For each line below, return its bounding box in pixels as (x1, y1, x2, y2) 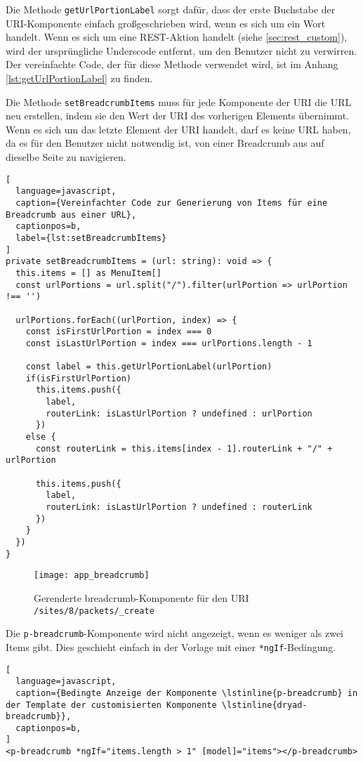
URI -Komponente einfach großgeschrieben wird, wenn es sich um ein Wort (6, 15, 326, 30)
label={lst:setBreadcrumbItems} (15, 232, 167, 243)
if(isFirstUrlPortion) (25, 373, 131, 383)
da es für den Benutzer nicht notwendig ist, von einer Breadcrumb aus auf (6, 136, 324, 150)
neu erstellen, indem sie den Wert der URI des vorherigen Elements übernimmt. (6, 108, 349, 123)
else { (25, 432, 56, 442)
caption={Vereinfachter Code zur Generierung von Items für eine (15, 197, 328, 208)
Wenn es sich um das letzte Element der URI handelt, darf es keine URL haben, (6, 121, 351, 136)
